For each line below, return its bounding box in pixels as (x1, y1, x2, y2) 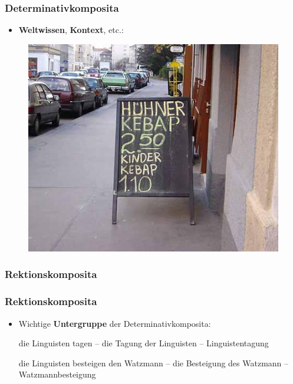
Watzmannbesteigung (18, 368, 96, 380)
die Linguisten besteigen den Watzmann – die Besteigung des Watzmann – (18, 356, 289, 369)
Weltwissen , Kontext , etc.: (18, 24, 124, 36)
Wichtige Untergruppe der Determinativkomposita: (18, 317, 211, 329)
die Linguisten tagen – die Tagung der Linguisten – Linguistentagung (18, 337, 269, 349)
